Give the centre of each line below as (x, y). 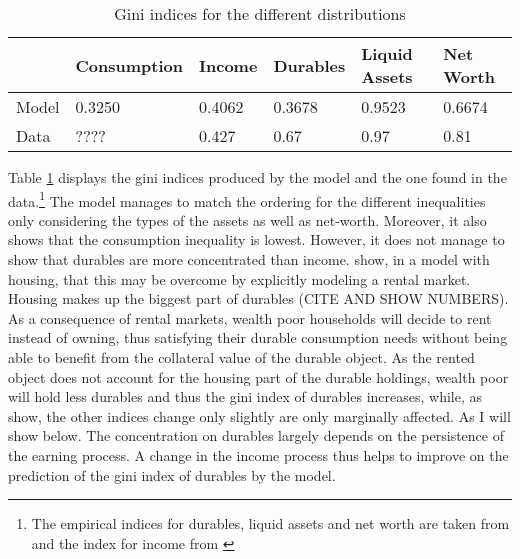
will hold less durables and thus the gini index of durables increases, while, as (245, 396)
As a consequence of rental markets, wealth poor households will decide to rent (250, 317)
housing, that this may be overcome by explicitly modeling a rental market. (239, 278)
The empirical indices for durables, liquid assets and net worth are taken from (270, 523)
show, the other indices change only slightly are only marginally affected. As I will (259, 415)
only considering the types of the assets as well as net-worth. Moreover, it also (247, 219)
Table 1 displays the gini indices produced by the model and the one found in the (257, 177)
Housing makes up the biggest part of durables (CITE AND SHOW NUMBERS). (258, 298)
